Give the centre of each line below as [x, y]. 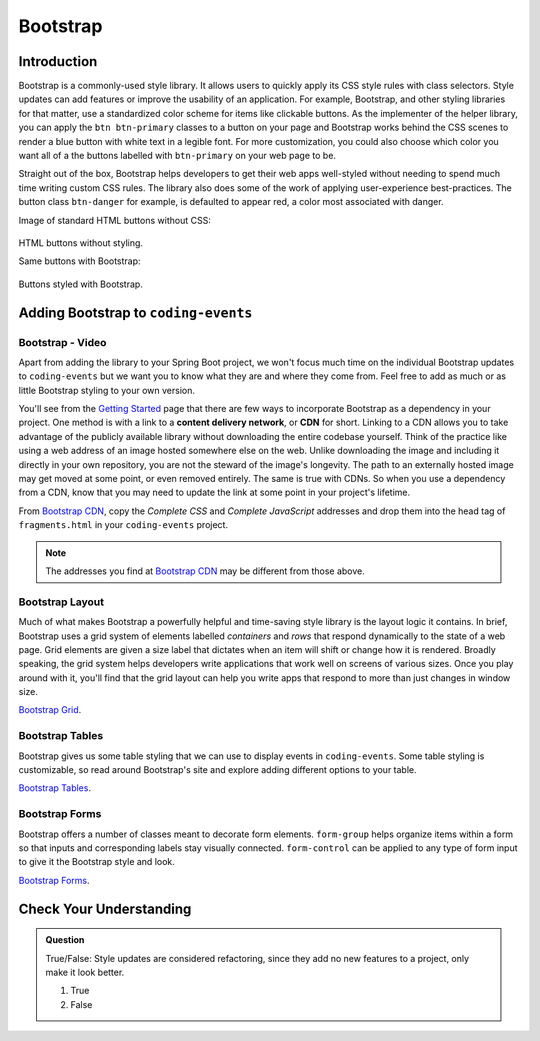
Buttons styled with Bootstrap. [81, 284]
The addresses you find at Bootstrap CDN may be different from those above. [205, 571]
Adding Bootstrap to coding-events [135, 312]
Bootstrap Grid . [50, 710]
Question [65, 940]
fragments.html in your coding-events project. [123, 525]
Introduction [58, 61]
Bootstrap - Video [62, 342]
